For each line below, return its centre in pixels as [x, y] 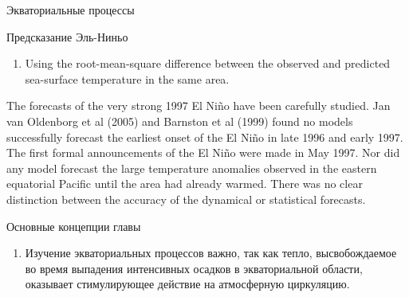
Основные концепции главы [74, 226]
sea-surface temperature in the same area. [127, 78]
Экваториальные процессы [71, 10]
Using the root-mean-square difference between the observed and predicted [208, 63]
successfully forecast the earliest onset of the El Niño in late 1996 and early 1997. [205, 137]
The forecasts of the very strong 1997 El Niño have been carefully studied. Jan [199, 106]
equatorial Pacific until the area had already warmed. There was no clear [185, 184]
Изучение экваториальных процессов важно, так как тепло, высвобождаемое [211, 253]
